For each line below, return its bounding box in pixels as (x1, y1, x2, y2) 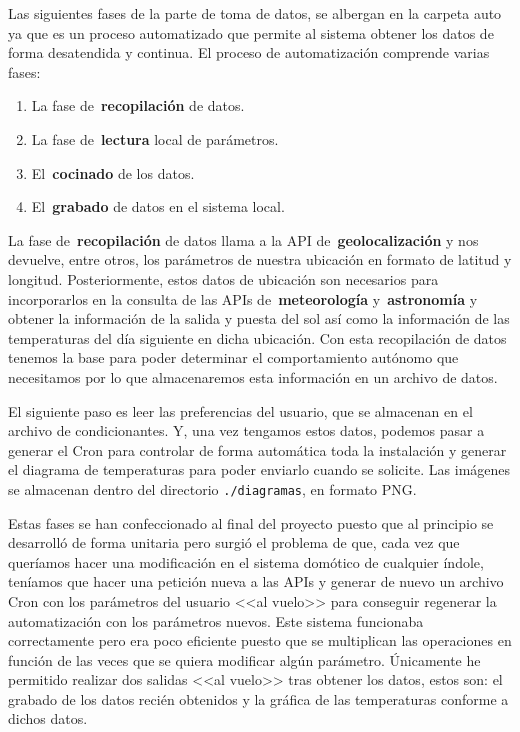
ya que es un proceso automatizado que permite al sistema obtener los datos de (8, 22, 494, 43)
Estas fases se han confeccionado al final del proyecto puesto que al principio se (8, 512, 494, 533)
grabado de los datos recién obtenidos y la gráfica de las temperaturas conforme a (8, 688, 509, 709)
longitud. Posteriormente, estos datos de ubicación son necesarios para (8, 268, 439, 289)
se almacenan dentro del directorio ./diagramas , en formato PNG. (8, 478, 417, 499)
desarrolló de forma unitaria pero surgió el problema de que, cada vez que (8, 532, 460, 553)
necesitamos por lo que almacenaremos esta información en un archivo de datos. (8, 366, 498, 387)
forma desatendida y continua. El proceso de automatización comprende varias (8, 42, 490, 63)
